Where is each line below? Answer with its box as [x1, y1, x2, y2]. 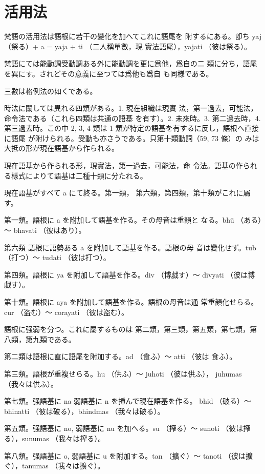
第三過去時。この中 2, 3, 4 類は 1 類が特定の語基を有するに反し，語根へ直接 [4, 123, 259, 133]
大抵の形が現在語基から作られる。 [4, 143, 119, 153]
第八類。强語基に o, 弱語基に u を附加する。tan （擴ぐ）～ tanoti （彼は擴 [4, 450, 253, 461]
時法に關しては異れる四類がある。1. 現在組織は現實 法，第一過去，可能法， [4, 103, 258, 113]
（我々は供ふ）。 [4, 378, 58, 389]
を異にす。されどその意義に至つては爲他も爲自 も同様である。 [4, 68, 213, 78]
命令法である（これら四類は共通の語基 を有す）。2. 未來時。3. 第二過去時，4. [4, 112, 261, 123]
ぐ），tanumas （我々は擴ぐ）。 [4, 460, 105, 471]
